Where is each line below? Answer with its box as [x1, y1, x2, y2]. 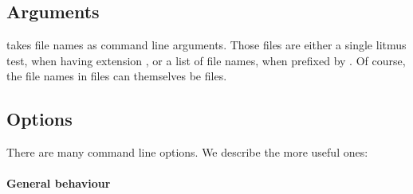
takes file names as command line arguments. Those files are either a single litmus [6, 37, 407, 53]
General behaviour [6, 175, 111, 192]
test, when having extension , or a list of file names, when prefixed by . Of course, [6, 52, 406, 68]
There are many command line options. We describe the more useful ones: [6, 144, 368, 161]
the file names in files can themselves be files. [6, 68, 227, 84]
